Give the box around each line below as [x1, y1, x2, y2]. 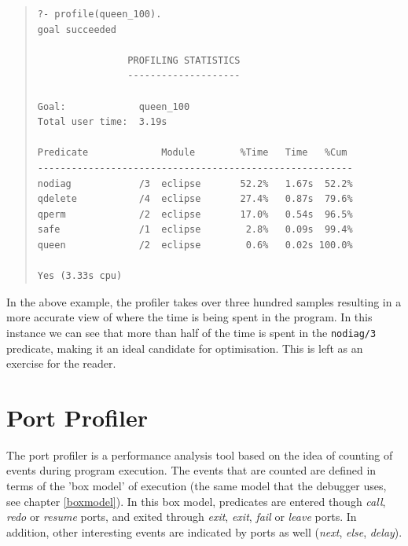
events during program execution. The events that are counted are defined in [6, 462, 377, 478]
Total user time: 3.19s [37, 116, 167, 128]
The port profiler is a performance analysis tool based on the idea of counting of [6, 446, 393, 463]
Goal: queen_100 [37, 101, 190, 112]
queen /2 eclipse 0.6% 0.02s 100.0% [37, 239, 353, 251]
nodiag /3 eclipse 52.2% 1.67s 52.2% [37, 178, 353, 189]
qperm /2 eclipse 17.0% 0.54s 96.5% [37, 208, 353, 220]
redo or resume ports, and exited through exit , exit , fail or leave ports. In [6, 508, 357, 525]
